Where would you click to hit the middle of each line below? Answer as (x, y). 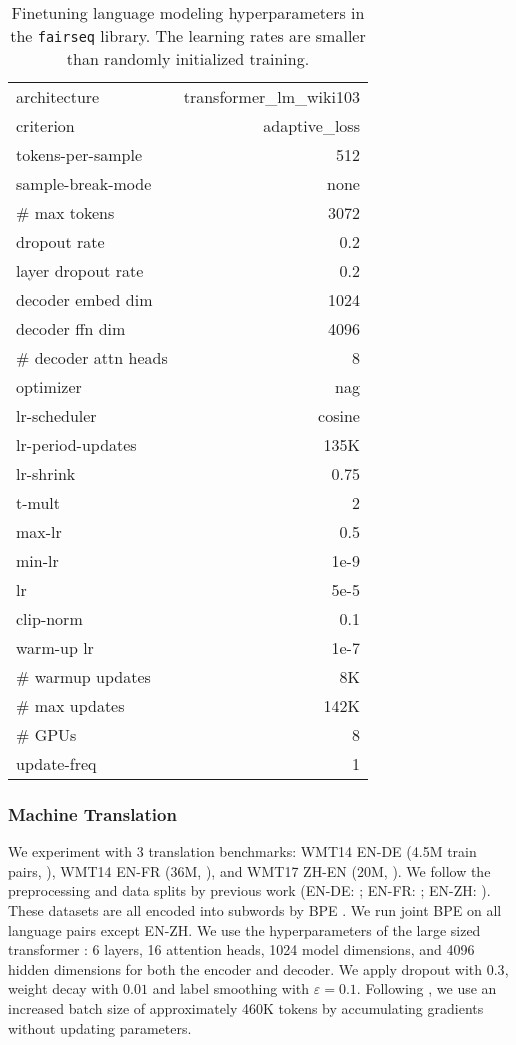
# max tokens (65, 212)
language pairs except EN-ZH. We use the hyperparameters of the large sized (244, 929)
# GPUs (46, 734)
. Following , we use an (426, 988)
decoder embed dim (84, 299)
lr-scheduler (56, 415)
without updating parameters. (100, 1027)
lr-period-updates (76, 444)
